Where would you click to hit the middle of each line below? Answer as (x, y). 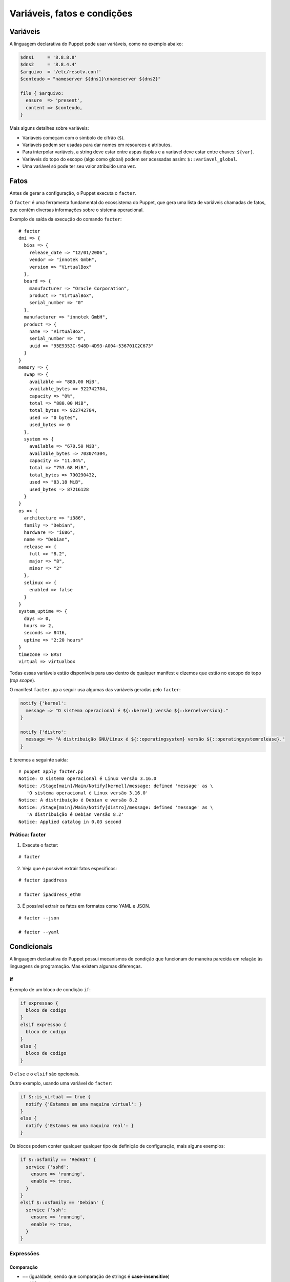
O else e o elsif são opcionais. (45, 1074)
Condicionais (31, 947)
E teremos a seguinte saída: (39, 759)
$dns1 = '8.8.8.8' (49, 57)
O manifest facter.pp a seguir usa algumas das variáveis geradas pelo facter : (95, 690)
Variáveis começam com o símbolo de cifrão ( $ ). (74, 137)
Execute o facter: (40, 845)
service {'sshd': (47, 1167)
